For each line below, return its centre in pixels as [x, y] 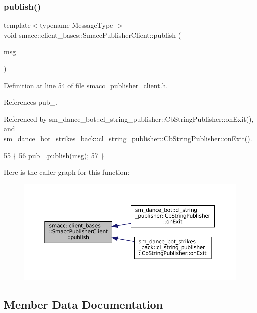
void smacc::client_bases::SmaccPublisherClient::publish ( [93, 35]
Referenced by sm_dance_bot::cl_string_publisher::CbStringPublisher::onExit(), [129, 119]
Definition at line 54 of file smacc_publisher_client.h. [86, 85]
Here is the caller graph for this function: [67, 172]
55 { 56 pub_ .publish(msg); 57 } [54, 155]
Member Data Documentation [84, 304]
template [17, 25]
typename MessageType [77, 25]
